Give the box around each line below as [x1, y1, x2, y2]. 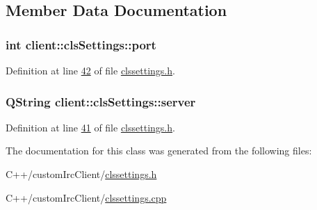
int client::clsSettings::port [6, 35, 156, 53]
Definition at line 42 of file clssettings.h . [6, 63, 175, 77]
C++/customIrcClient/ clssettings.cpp [6, 190, 167, 204]
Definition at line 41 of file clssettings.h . [6, 120, 175, 134]
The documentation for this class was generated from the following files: [6, 143, 312, 158]
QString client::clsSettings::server [6, 92, 196, 110]
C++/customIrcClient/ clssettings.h [6, 167, 157, 181]
